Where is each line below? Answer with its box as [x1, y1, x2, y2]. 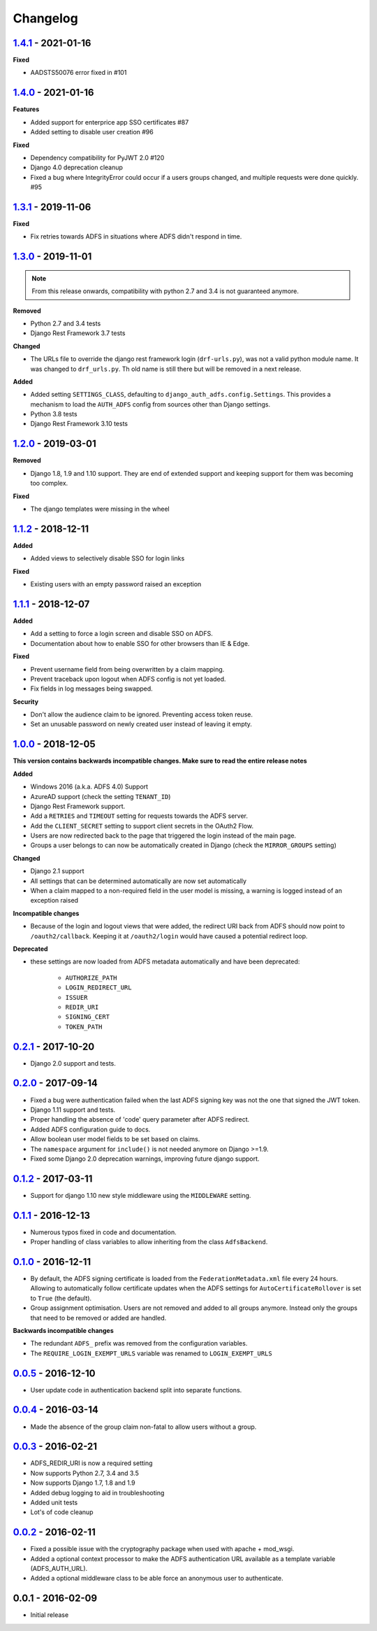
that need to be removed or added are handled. [30, 1313, 167, 1322]
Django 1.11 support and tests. [30, 1106, 116, 1114]
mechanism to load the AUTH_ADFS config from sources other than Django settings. [30, 400, 271, 409]
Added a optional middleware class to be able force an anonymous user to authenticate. [30, 1574, 283, 1583]
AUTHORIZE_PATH [65, 973, 118, 982]
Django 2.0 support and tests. [30, 1059, 117, 1067]
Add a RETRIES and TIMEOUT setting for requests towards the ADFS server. [30, 812, 248, 820]
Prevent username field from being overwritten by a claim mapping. [30, 665, 225, 673]
